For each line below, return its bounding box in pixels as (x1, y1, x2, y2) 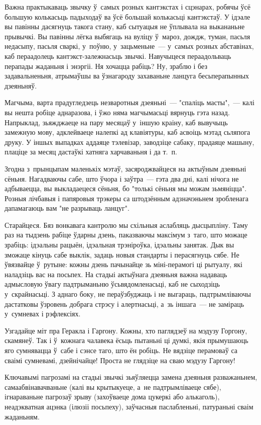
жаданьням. (5, 411, 40, 421)
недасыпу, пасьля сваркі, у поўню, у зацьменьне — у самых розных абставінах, (5, 41, 254, 51)
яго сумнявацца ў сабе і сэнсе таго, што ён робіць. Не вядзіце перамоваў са (5, 345, 237, 355)
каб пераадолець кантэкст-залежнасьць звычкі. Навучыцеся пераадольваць (5, 50, 231, 61)
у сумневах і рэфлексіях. (5, 308, 81, 319)
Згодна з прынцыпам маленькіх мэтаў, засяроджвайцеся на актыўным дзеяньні (5, 163, 246, 174)
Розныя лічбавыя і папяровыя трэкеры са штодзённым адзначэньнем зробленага (5, 193, 248, 203)
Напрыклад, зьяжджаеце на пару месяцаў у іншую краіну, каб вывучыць (5, 117, 228, 127)
